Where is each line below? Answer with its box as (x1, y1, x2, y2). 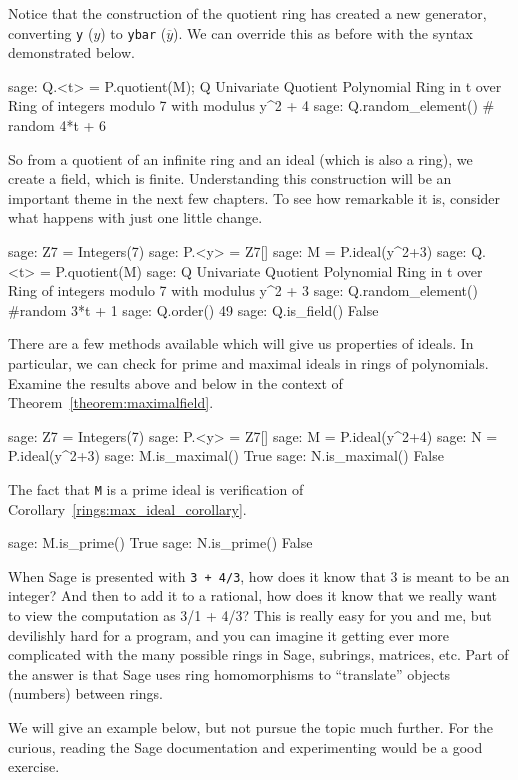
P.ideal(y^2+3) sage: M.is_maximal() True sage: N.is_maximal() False (8, 445, 444, 466)
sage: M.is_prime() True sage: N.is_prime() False (8, 532, 313, 553)
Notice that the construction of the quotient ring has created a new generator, (8, 3, 487, 23)
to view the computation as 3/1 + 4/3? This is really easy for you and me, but (8, 605, 492, 626)
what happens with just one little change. (8, 207, 263, 228)
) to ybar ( (100, 22, 167, 43)
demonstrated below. (8, 42, 135, 63)
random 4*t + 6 (8, 115, 107, 136)
